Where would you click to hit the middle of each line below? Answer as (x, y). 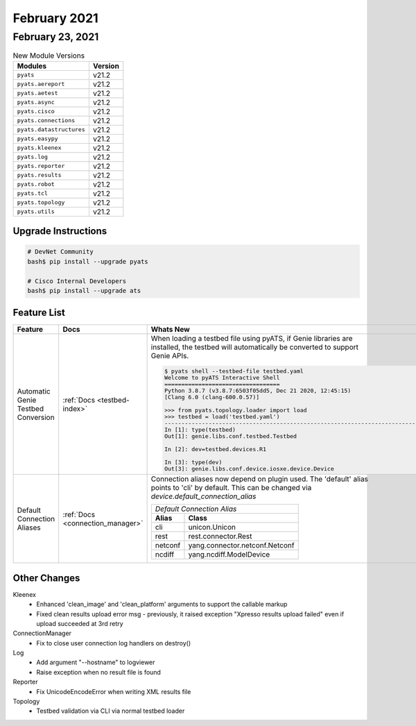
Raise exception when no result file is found (98, 672)
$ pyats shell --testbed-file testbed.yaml (234, 371)
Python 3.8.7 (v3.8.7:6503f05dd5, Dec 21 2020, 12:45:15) (258, 391)
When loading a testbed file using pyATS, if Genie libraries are (252, 339)
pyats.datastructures (51, 129)
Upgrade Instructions (60, 231)
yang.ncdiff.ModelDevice (229, 555)
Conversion (36, 417)
